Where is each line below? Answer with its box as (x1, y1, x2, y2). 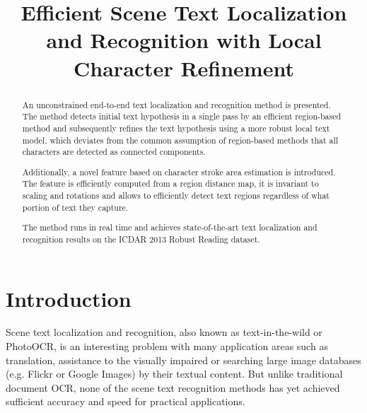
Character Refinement (74, 53, 294, 82)
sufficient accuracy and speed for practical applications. (6, 394, 245, 409)
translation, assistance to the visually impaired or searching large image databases (6, 352, 361, 367)
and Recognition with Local (46, 25, 322, 54)
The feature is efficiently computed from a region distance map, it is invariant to (22, 178, 319, 190)
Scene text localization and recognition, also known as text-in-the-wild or (6, 325, 322, 339)
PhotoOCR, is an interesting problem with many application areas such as (6, 339, 328, 354)
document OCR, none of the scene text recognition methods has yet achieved (6, 380, 340, 395)
